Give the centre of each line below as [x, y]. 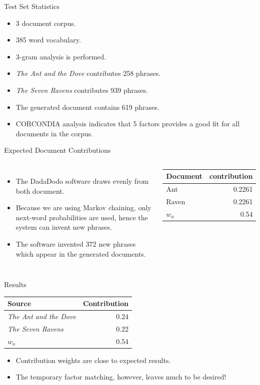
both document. [40, 191]
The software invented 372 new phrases [76, 243]
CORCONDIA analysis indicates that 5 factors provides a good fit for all [128, 124]
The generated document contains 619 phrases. [87, 107]
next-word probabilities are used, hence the [82, 217]
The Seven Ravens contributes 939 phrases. [82, 90]
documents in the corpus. [54, 133]
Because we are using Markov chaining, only [83, 207]
